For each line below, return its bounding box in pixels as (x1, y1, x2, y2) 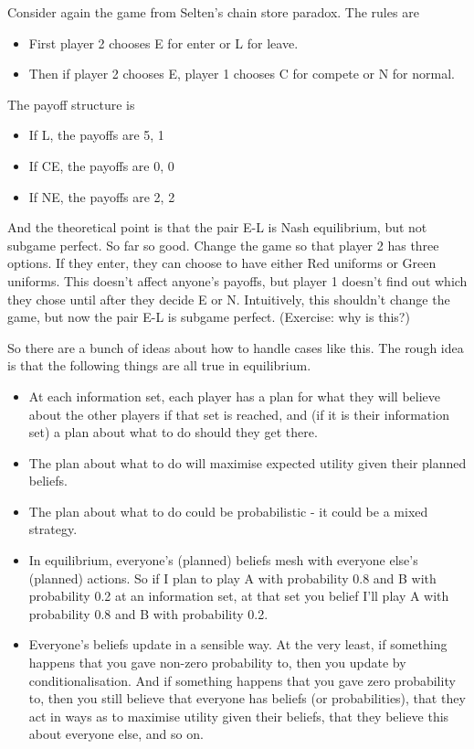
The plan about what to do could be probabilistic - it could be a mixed (28, 501, 428, 520)
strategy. (28, 519, 78, 539)
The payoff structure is (7, 94, 135, 113)
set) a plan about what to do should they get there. (28, 423, 318, 442)
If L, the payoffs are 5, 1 (28, 125, 164, 144)
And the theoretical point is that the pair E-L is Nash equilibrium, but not (7, 218, 427, 237)
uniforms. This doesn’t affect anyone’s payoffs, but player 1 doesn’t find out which (7, 271, 468, 290)
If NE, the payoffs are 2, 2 (28, 187, 175, 206)
